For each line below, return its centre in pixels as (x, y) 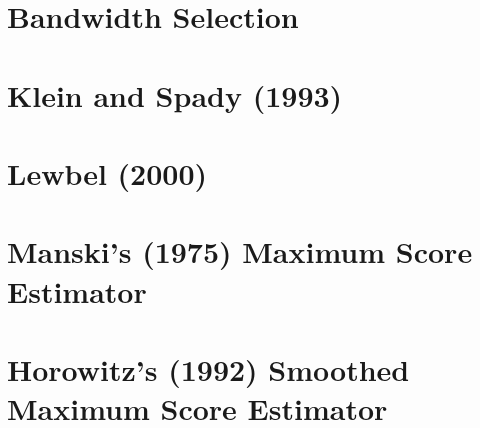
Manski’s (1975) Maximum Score (240, 251)
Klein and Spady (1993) (175, 94)
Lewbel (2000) (107, 172)
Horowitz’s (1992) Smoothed (208, 368)
